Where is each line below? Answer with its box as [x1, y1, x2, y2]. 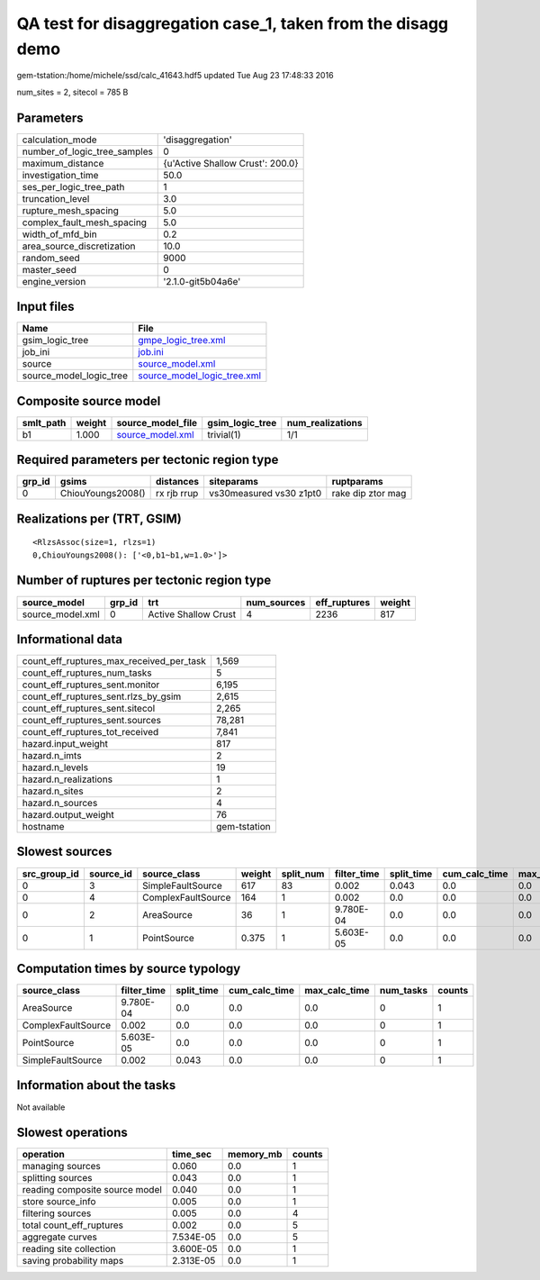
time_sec [172, 1148, 211, 1161]
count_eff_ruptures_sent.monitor [22, 678, 160, 691]
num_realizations [286, 416, 363, 429]
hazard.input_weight [22, 738, 108, 750]
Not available [16, 1102, 66, 1112]
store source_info [22, 1195, 96, 1208]
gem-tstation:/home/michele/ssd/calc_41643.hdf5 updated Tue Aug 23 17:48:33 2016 [16, 70, 334, 81]
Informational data [16, 631, 123, 647]
